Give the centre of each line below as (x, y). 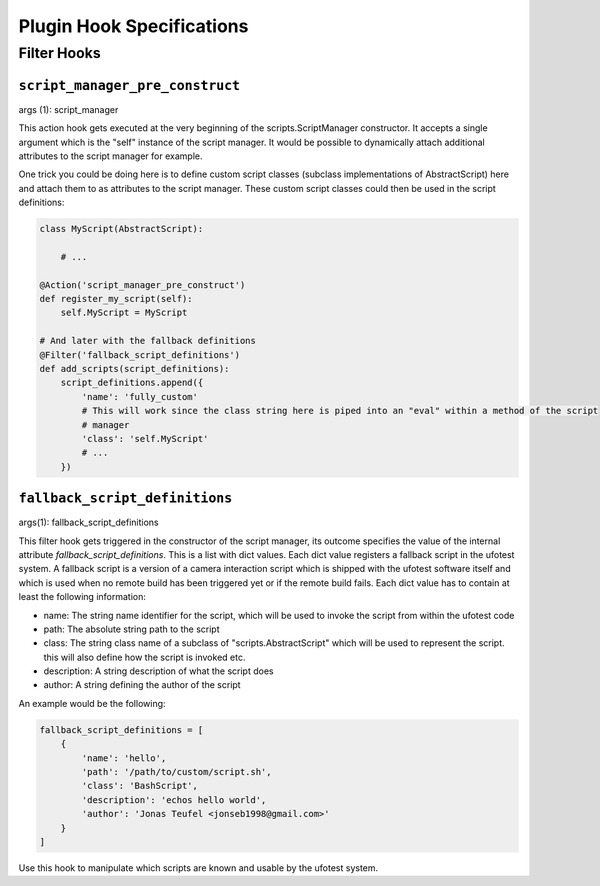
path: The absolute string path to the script (131, 629)
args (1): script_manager (68, 109)
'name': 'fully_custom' (140, 396)
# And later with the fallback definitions (148, 341)
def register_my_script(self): (116, 298)
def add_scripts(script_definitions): (134, 368)
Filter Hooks (60, 53)
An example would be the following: (92, 703)
